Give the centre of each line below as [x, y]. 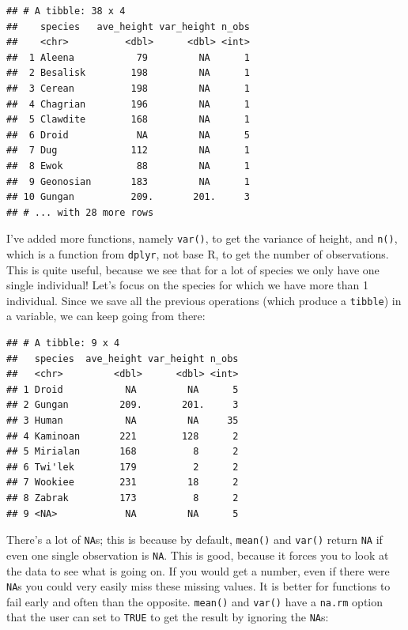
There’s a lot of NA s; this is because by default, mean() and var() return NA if [195, 539]
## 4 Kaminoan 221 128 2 [123, 436]
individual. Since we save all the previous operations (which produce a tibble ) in [204, 300]
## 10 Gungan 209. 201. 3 [128, 197]
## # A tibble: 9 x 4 [63, 343]
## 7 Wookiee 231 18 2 [123, 483]
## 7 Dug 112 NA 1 [128, 151]
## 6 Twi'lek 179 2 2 [123, 467]
